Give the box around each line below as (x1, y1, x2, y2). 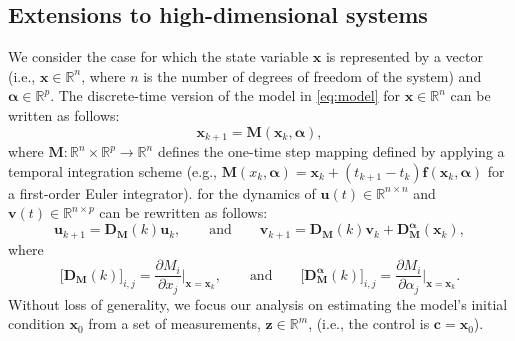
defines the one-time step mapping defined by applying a (157, 141, 505, 162)
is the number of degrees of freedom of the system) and (143, 65, 482, 86)
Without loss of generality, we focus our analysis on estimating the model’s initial (8, 293, 508, 314)
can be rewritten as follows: (99, 202, 268, 223)
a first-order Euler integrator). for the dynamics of (8, 182, 316, 203)
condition (8, 313, 65, 334)
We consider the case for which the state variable (8, 46, 309, 67)
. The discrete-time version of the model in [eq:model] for (50, 85, 401, 106)
